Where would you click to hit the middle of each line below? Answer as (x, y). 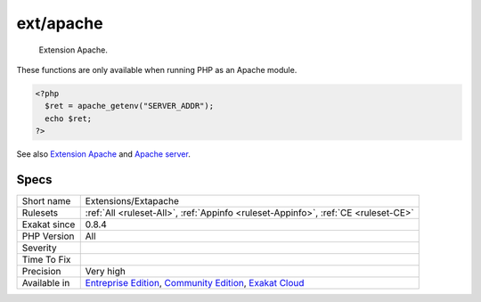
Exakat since (49, 224)
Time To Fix (46, 259)
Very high (106, 271)
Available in (46, 282)
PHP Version (48, 236)
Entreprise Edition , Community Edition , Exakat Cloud (195, 282)
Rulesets (40, 212)
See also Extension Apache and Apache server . (103, 154)
